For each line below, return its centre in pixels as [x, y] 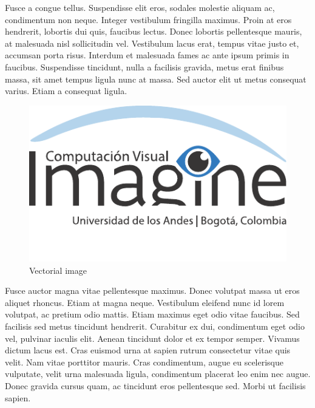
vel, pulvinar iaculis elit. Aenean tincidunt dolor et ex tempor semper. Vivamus [152, 338]
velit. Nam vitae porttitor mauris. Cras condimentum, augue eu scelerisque [144, 362]
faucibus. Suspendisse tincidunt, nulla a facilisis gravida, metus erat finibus [144, 66]
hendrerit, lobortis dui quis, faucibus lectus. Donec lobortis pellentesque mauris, [154, 31]
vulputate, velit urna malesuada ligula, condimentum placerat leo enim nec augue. [158, 374]
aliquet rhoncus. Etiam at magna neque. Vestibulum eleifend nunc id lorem [145, 302]
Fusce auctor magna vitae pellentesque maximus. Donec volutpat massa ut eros [152, 291]
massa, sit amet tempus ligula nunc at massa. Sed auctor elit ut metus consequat [156, 79]
